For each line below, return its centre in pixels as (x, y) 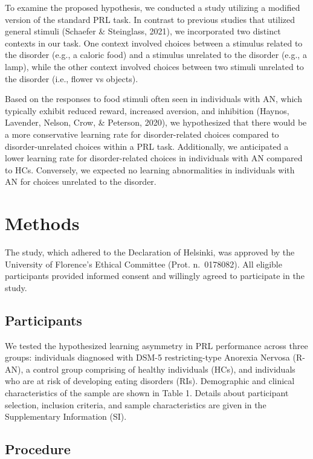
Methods (42, 223)
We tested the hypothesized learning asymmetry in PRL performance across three (156, 345)
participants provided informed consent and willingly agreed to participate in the (155, 276)
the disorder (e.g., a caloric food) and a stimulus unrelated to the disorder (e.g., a (156, 55)
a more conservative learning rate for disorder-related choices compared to (142, 134)
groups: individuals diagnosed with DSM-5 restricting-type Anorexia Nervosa (147, 357)
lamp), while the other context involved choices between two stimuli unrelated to (154, 66)
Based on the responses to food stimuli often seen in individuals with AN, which (153, 99)
